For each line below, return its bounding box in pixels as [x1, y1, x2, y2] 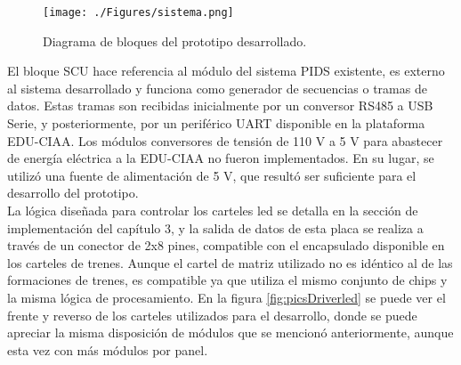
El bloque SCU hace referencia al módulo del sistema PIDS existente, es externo [7, 61, 445, 80]
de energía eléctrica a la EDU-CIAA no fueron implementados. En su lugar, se [7, 149, 434, 167]
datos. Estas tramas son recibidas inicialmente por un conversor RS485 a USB [7, 96, 433, 115]
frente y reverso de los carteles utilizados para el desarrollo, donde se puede [7, 305, 417, 324]
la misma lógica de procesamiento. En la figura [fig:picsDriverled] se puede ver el [7, 288, 446, 306]
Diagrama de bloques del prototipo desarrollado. [43, 31, 307, 50]
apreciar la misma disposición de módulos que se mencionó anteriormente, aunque [7, 323, 454, 342]
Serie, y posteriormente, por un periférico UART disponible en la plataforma [7, 114, 425, 133]
